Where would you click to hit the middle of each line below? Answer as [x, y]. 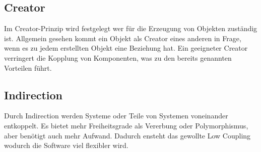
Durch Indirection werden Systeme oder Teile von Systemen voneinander [116, 116]
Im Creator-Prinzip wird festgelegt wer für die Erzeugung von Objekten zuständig [131, 28]
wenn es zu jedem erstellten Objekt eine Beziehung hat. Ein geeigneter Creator [126, 48]
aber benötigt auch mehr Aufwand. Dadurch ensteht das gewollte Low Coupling [127, 135]
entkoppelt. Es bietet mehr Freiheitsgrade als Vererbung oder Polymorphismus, [126, 125]
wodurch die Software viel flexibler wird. [66, 145]
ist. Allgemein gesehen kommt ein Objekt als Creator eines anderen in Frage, [123, 38]
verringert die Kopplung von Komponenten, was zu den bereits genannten [118, 57]
